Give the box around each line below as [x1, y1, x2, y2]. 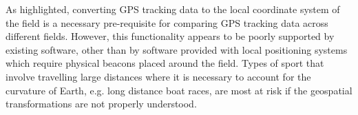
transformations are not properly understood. [6, 96, 197, 111]
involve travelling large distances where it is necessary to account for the [6, 69, 311, 83]
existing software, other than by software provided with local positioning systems [6, 42, 348, 56]
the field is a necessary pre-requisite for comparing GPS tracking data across [6, 15, 328, 30]
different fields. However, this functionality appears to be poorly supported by [6, 29, 335, 43]
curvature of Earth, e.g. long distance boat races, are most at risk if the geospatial [6, 83, 352, 97]
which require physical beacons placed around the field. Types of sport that [6, 56, 324, 70]
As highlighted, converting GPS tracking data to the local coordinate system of [6, 2, 340, 16]
